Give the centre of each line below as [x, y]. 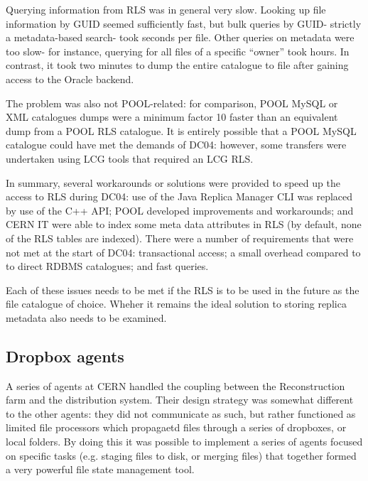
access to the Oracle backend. [70, 79]
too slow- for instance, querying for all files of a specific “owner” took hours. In [178, 51]
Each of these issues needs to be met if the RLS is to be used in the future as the [183, 290]
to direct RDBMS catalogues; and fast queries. [107, 266]
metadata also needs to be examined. [86, 317]
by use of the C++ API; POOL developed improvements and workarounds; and [180, 210]
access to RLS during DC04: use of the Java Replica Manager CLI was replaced [179, 196]
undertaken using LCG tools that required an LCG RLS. [130, 158]
